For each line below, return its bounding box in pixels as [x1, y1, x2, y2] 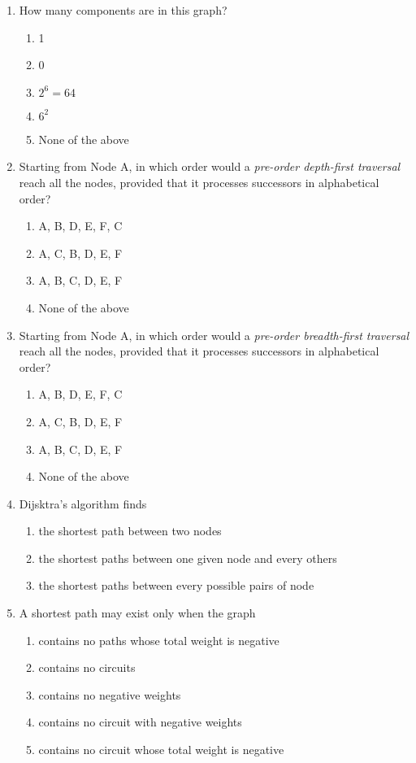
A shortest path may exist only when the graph [19, 604, 256, 621]
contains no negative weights [38, 686, 181, 703]
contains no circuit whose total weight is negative [38, 741, 284, 758]
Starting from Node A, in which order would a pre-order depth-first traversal [19, 158, 401, 175]
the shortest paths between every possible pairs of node [38, 577, 314, 594]
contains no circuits [38, 659, 136, 676]
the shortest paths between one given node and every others [38, 549, 337, 566]
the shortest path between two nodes [38, 522, 222, 539]
